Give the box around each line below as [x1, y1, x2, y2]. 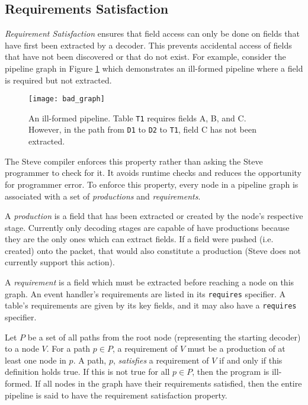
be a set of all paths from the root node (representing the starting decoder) [27, 330, 301, 343]
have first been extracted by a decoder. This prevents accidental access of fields [5, 38, 292, 51]
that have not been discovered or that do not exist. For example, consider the [5, 50, 286, 63]
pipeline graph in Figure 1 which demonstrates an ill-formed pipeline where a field [5, 62, 303, 74]
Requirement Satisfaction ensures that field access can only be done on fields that [5, 27, 300, 40]
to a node [5, 342, 39, 355]
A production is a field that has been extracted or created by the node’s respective [5, 210, 303, 222]
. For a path [46, 342, 91, 355]
